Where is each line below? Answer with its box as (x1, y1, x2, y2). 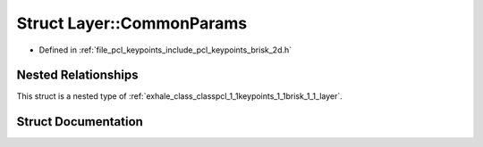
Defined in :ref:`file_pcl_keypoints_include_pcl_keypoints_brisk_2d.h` (38, 45, 292, 55)
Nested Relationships (16, 68, 139, 83)
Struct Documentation (16, 114, 143, 129)
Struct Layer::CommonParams (16, 13, 248, 33)
